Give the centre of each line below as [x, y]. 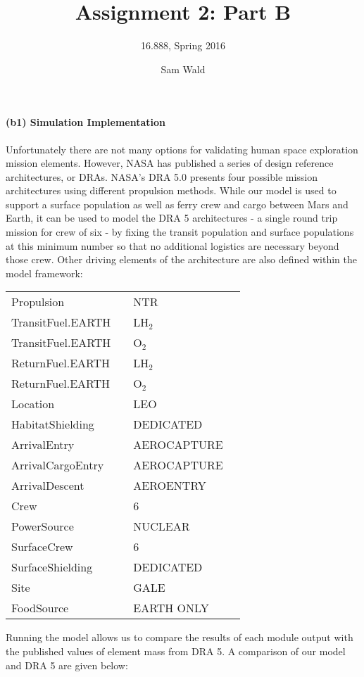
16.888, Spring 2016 [183, 45]
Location [33, 404]
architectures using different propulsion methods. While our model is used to [171, 190]
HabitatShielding [53, 424]
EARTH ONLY [171, 608]
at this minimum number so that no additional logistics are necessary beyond [172, 245]
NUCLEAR [162, 526]
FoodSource [40, 608]
